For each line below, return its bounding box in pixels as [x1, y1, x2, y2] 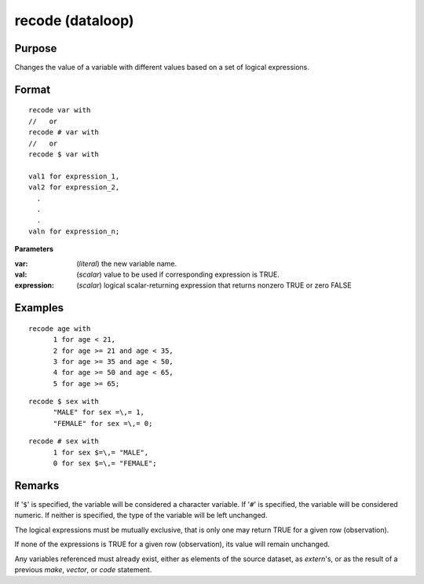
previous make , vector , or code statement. [14, 564, 152, 574]
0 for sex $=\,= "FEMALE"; [53, 459, 157, 468]
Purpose [14, 42, 57, 55]
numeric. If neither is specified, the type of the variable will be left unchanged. [14, 511, 268, 520]
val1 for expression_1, [28, 171, 120, 181]
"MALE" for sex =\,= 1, [53, 408, 145, 417]
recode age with [28, 324, 91, 333]
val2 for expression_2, [28, 183, 120, 192]
